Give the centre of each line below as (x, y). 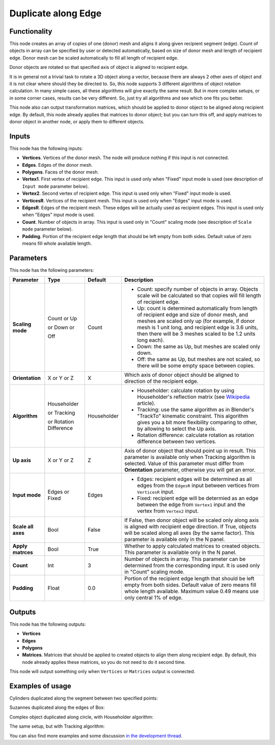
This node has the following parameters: (52, 270)
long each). (150, 340)
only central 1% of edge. (153, 598)
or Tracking (61, 413)
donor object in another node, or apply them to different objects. (77, 121)
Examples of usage (40, 686)
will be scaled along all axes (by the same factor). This (189, 533)
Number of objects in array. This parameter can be (185, 559)
